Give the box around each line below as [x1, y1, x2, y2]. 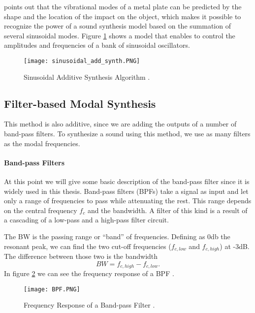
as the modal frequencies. [4, 138, 80, 148]
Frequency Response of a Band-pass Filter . [24, 300, 155, 310]
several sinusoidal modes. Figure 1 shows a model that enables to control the [4, 30, 235, 40]
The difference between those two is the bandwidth [4, 251, 158, 261]
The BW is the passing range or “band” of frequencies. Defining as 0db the [4, 231, 230, 241]
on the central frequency [4, 205, 77, 215]
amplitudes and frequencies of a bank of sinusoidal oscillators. [4, 40, 190, 50]
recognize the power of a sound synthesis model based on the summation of [4, 21, 231, 31]
